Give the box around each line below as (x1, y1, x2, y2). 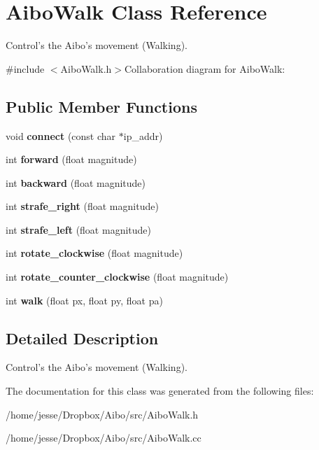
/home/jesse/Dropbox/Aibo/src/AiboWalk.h (6, 407, 199, 421)
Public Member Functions (6, 95, 197, 117)
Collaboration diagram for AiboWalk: (124, 61, 285, 76)
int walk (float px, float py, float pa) (6, 293, 163, 307)
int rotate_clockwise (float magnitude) (6, 246, 183, 260)
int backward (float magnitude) (6, 175, 146, 190)
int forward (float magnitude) (6, 152, 137, 167)
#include (6, 61, 45, 76)
